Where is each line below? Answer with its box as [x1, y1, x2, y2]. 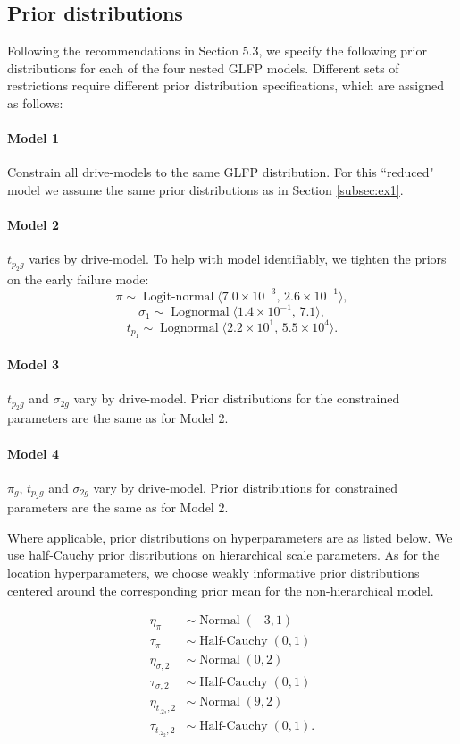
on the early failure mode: [7, 269, 149, 288]
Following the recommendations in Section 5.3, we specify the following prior [7, 41, 427, 60]
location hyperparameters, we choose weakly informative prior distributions [7, 563, 420, 582]
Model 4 [7, 444, 59, 462]
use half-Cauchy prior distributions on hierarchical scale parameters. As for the [7, 545, 440, 564]
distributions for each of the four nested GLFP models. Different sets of [7, 58, 399, 77]
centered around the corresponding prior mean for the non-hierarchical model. [7, 580, 434, 599]
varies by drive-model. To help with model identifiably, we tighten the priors [29, 249, 447, 268]
